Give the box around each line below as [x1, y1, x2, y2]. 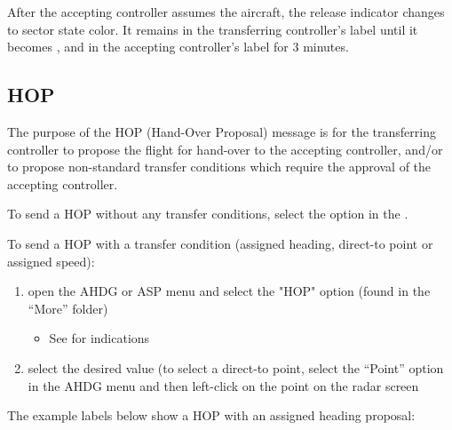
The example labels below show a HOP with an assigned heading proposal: [7, 406, 416, 425]
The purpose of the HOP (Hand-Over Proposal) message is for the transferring [7, 122, 436, 140]
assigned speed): [7, 251, 95, 270]
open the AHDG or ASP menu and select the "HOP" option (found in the [28, 282, 431, 300]
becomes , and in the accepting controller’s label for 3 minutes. [7, 37, 349, 56]
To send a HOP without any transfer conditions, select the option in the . [7, 204, 408, 223]
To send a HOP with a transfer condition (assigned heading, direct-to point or [7, 234, 433, 252]
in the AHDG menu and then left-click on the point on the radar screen [28, 376, 419, 394]
